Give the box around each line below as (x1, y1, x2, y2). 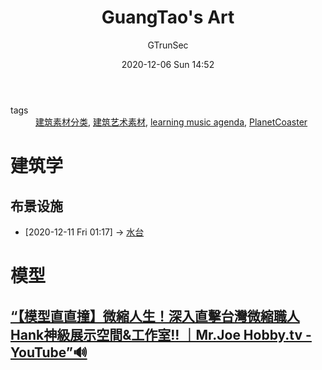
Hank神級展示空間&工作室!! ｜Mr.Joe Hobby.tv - (10, 326, 312, 343)
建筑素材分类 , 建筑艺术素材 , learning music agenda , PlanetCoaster (35, 116, 308, 128)
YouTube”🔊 (10, 344, 88, 361)
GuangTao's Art (101, 6, 235, 29)
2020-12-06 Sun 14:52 (121, 58, 215, 70)
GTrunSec (147, 39, 189, 51)
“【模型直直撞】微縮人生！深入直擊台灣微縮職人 (10, 307, 300, 325)
